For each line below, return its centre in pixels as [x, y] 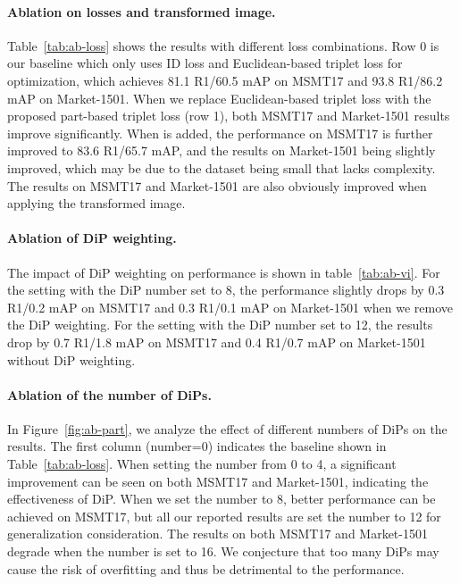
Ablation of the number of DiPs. [109, 394]
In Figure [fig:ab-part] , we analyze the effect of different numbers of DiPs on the [227, 428]
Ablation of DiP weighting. [92, 238]
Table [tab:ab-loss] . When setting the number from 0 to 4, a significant [202, 464]
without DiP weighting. [71, 359]
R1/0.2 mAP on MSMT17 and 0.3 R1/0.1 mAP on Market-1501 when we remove [230, 307]
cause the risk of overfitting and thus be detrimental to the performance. [206, 568]
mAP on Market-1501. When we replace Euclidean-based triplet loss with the [219, 98]
